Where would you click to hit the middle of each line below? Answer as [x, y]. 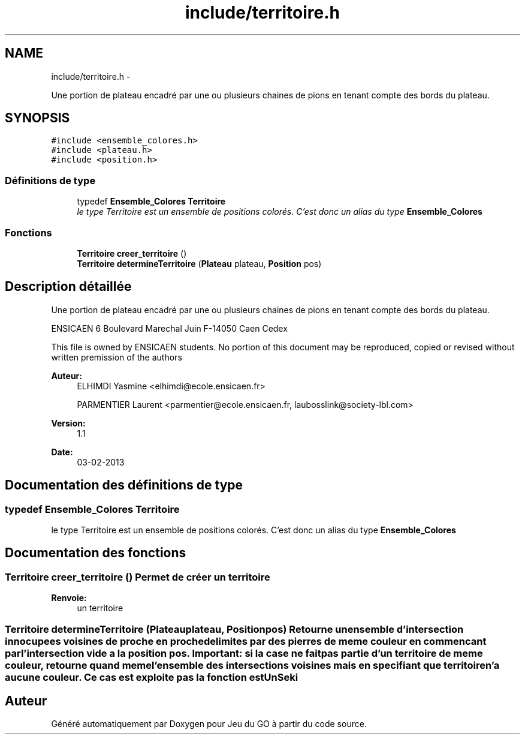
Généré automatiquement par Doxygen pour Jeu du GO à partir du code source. [209, 724]
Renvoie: [69, 598]
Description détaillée [68, 287]
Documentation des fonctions [96, 553]
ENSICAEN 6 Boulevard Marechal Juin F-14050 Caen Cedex [169, 328]
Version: [68, 423]
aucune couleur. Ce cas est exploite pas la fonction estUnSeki [152, 677]
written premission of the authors [117, 357]
